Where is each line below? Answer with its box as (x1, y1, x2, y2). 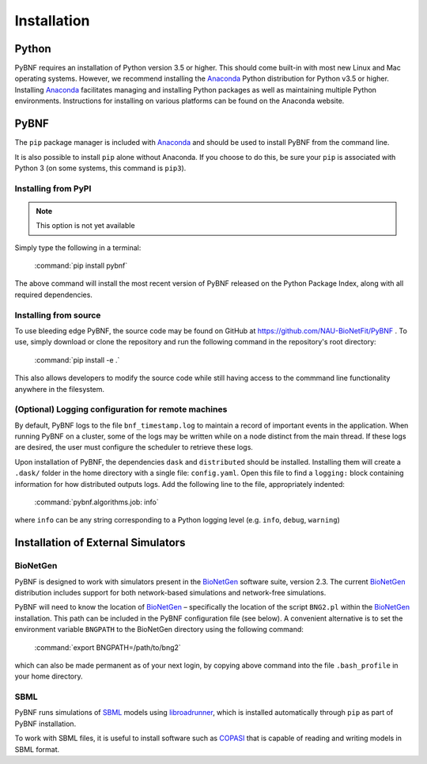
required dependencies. (14, 290, 93, 299)
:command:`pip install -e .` (34, 355, 120, 364)
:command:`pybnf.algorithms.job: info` (34, 497, 159, 507)
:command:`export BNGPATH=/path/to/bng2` (34, 642, 181, 652)
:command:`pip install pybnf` (34, 261, 128, 271)
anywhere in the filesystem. (14, 384, 105, 393)
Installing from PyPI (14, 183, 92, 194)
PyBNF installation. (14, 719, 77, 728)
